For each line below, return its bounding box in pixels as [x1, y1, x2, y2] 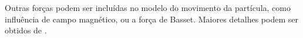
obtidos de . [5, 24, 47, 36]
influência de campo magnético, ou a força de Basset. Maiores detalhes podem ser [5, 13, 298, 25]
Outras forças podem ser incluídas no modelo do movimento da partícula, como [5, 2, 291, 13]
